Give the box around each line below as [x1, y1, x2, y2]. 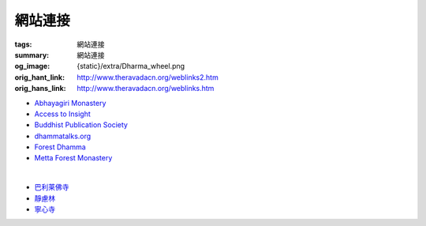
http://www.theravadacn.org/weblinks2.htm [77, 72, 219, 82]
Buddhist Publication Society [34, 120, 128, 130]
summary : [14, 50, 50, 59]
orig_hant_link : [14, 72, 65, 82]
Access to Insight [34, 109, 91, 119]
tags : [14, 40, 32, 49]
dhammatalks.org [34, 131, 92, 141]
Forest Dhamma [34, 142, 86, 152]
